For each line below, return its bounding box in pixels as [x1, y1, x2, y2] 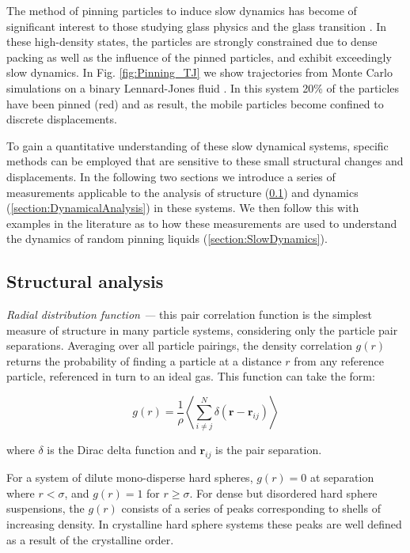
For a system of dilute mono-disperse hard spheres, [6, 469, 253, 486]
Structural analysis [6, 269, 164, 294]
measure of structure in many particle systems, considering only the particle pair [6, 321, 398, 338]
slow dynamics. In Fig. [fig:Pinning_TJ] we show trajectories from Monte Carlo [6, 64, 393, 81]
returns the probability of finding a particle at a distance [6, 352, 282, 369]
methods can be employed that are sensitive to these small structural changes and [6, 153, 404, 169]
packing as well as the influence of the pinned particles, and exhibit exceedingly [6, 48, 392, 65]
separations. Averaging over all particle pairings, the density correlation [6, 337, 352, 354]
